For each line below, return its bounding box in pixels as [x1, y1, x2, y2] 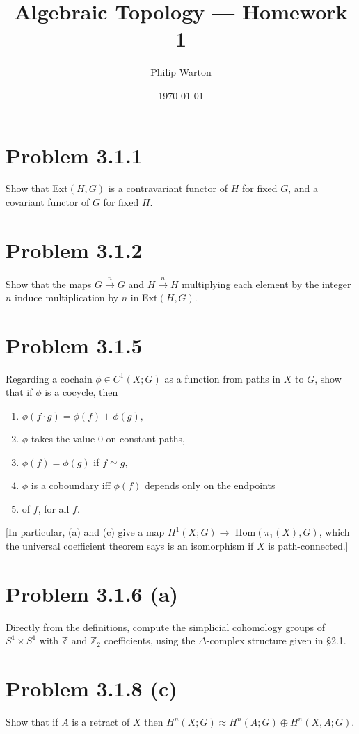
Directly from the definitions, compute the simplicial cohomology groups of [6, 619, 326, 634]
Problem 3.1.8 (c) [6, 674, 177, 703]
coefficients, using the [104, 633, 196, 648]
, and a [288, 181, 319, 196]
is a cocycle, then [45, 385, 118, 399]
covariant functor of [6, 195, 90, 209]
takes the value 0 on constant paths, [31, 431, 185, 446]
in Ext [130, 290, 158, 305]
